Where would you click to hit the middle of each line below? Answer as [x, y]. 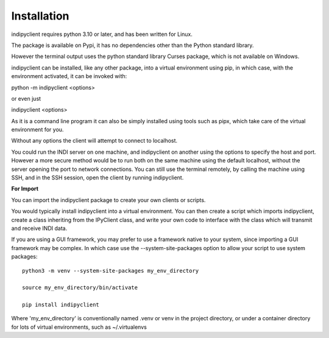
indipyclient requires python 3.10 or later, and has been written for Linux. [102, 34]
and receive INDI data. [39, 228]
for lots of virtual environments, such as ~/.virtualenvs [79, 327]
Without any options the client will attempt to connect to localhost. [94, 141]
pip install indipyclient [61, 305]
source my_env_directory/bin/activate [80, 288]
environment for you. [37, 130]
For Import [25, 189]
